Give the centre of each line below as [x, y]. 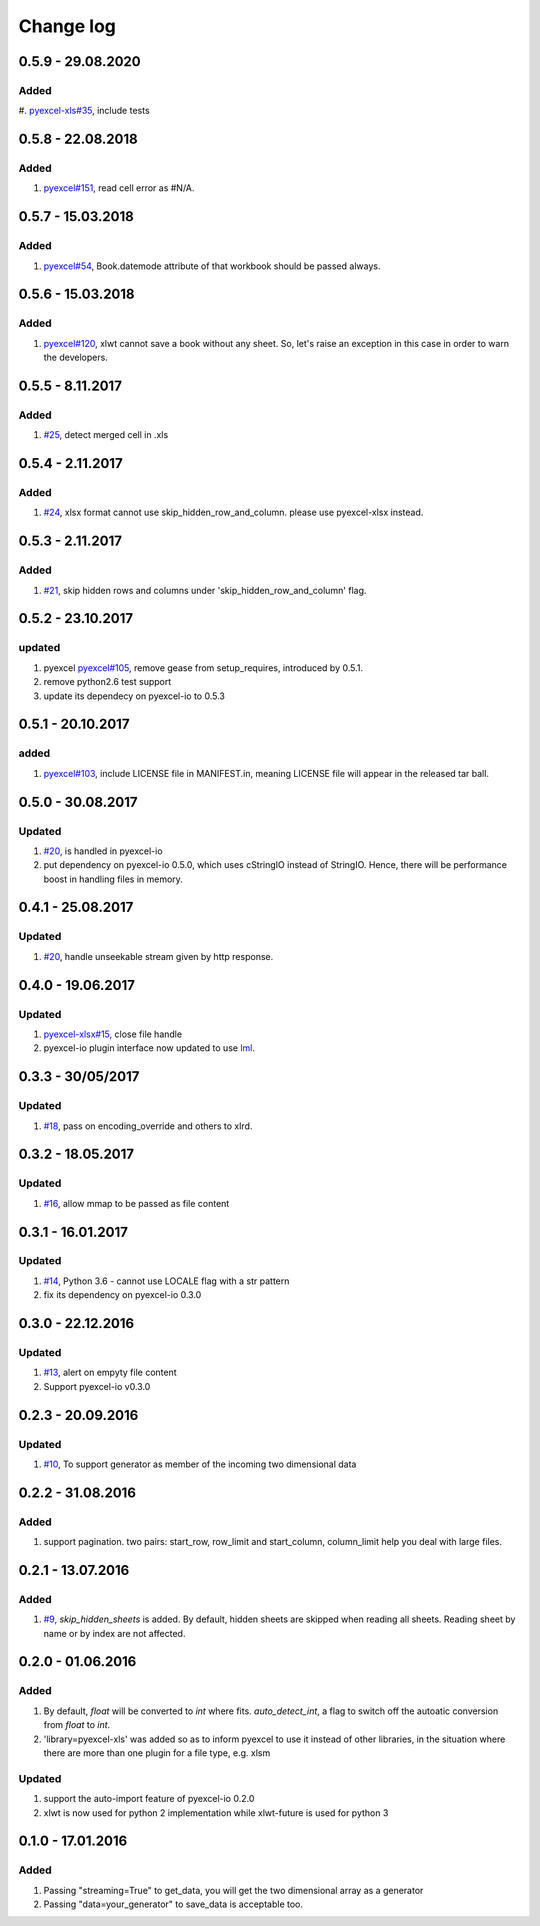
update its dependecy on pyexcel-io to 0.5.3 [134, 696]
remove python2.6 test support [107, 682]
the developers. [76, 357]
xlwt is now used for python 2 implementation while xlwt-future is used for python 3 [216, 1812]
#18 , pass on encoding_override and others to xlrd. [148, 1126]
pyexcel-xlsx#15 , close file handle [113, 1034]
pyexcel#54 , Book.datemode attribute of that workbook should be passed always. [212, 266]
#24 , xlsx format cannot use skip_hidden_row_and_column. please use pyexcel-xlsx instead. [233, 512]
